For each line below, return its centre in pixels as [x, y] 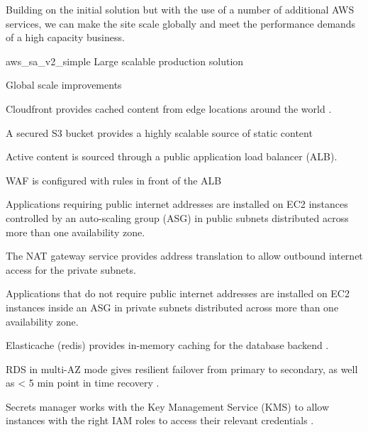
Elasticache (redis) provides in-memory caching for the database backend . [167, 345]
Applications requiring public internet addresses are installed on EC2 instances [177, 204]
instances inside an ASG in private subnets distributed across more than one [172, 307]
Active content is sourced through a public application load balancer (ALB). [172, 156]
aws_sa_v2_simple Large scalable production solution [125, 61]
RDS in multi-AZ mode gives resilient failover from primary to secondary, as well [182, 369]
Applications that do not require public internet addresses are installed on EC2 [178, 293]
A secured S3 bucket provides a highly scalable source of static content [159, 132]
